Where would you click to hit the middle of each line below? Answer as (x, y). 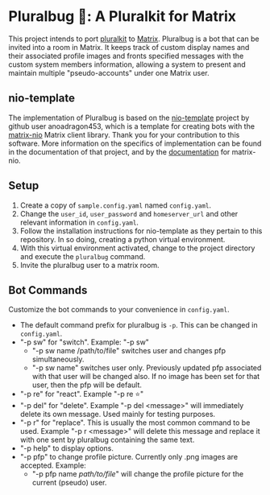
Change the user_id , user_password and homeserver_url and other (129, 213)
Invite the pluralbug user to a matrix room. (89, 265)
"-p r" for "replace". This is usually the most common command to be (135, 423)
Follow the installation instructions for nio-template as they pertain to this (141, 231)
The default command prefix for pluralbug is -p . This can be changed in (139, 325)
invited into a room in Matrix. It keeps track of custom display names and (129, 47)
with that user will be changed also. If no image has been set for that (146, 377)
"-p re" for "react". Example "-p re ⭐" (81, 394)
